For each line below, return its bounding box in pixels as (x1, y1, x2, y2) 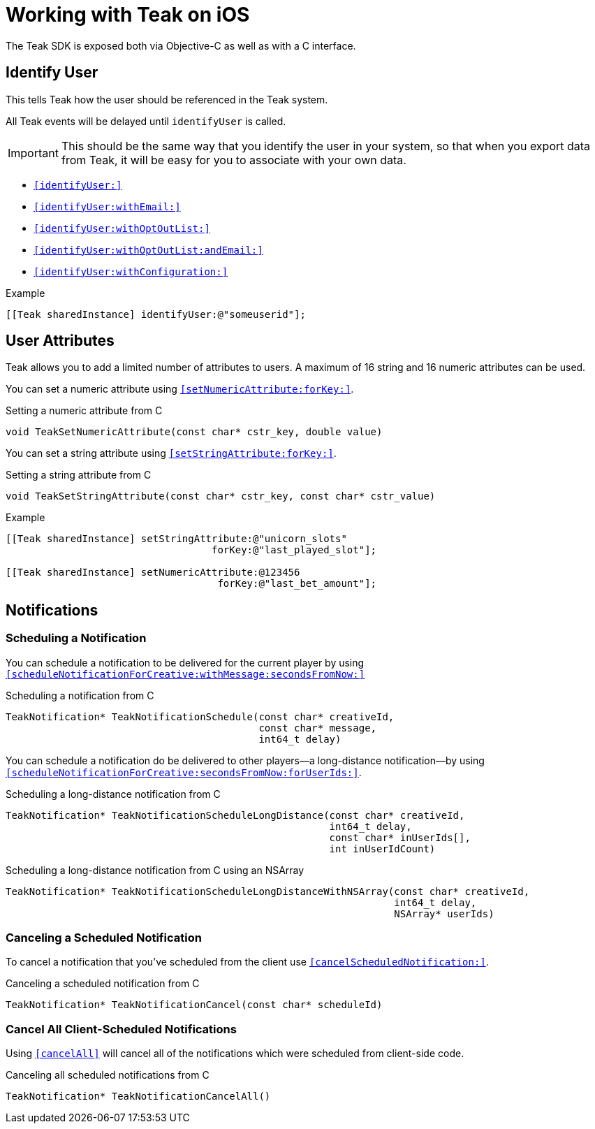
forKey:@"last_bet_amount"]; (217, 578, 377, 590)
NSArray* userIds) (394, 908, 494, 919)
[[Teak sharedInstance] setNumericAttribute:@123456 (6, 567, 300, 578)
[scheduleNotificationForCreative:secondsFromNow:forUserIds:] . (6, 766, 362, 778)
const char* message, (258, 722, 377, 734)
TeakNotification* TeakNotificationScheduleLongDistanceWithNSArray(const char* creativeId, (6, 885, 530, 897)
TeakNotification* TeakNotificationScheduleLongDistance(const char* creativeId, (6, 809, 465, 821)
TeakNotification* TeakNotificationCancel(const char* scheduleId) (6, 999, 383, 1011)
